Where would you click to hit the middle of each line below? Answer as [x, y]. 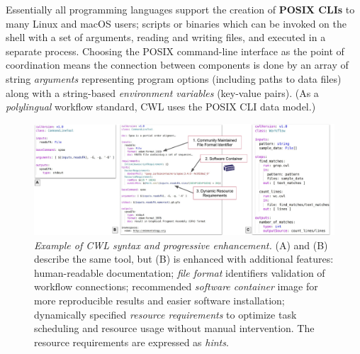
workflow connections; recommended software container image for [176, 286]
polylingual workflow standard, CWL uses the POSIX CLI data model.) [161, 107]
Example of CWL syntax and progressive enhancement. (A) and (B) [181, 245]
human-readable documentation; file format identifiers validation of [180, 272]
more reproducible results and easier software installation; [159, 301]
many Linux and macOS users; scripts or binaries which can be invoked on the [176, 23]
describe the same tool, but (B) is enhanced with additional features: [184, 259]
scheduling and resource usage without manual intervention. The [174, 328]
